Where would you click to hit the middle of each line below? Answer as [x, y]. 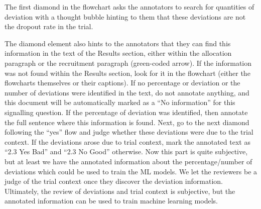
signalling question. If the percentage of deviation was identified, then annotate [126, 112]
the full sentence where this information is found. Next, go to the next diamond [127, 122]
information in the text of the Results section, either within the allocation [118, 53]
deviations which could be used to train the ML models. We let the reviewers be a [131, 171]
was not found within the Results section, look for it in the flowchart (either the [127, 73]
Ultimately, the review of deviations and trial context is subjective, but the [120, 191]
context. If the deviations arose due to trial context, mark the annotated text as [127, 141]
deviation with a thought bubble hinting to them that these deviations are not [125, 16]
